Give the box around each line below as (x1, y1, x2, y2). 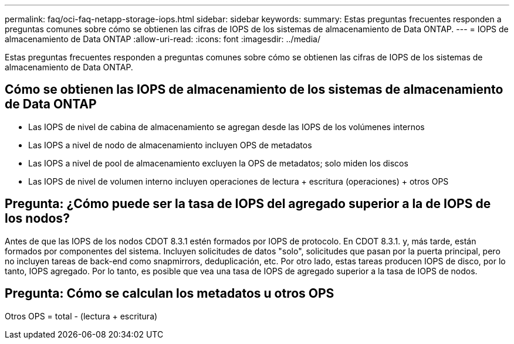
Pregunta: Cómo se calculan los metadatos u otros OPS (5, 286, 334, 301)
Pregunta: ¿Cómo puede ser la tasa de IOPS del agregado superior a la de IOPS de (5, 196, 491, 212)
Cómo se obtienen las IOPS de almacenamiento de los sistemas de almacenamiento (5, 82, 503, 97)
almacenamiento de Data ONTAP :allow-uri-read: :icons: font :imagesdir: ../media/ (5, 34, 320, 44)
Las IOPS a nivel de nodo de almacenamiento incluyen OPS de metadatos (28, 139, 312, 150)
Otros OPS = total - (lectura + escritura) (5, 311, 158, 321)
